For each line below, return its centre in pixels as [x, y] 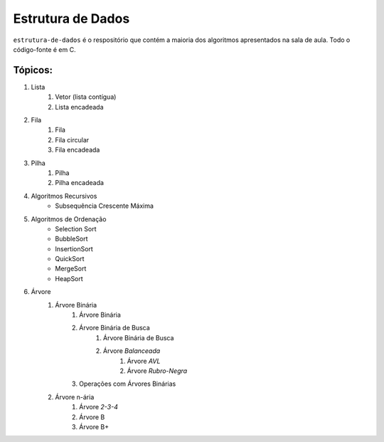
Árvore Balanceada [132, 351]
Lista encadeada [79, 107]
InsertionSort [74, 248]
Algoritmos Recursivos [64, 196]
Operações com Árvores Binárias [128, 384]
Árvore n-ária [75, 397]
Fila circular [72, 140]
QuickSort [70, 259]
